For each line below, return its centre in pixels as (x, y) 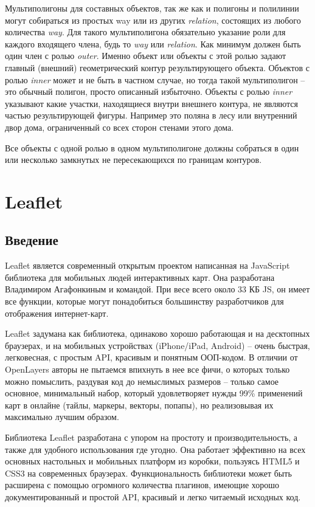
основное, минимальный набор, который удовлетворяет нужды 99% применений (154, 393)
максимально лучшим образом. (62, 417)
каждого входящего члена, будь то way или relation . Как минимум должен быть (153, 43)
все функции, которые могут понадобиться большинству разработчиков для (144, 301)
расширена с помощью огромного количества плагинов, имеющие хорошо (142, 485)
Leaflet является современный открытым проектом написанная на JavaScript (147, 265)
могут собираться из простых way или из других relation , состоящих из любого (153, 20)
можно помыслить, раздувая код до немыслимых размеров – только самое (142, 381)
